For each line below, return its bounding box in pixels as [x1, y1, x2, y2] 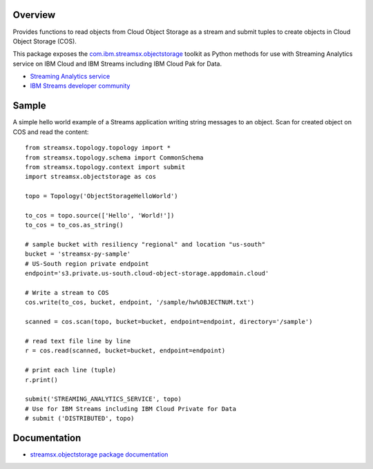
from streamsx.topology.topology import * [25, 144, 171, 152]
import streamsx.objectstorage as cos [25, 173, 157, 181]
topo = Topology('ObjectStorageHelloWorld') [25, 192, 179, 200]
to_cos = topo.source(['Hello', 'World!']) [25, 211, 175, 219]
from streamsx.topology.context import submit [25, 163, 186, 171]
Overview [12, 9, 56, 21]
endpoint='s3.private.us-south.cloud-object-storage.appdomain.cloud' [25, 269, 269, 278]
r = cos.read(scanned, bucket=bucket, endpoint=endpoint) [25, 347, 226, 355]
